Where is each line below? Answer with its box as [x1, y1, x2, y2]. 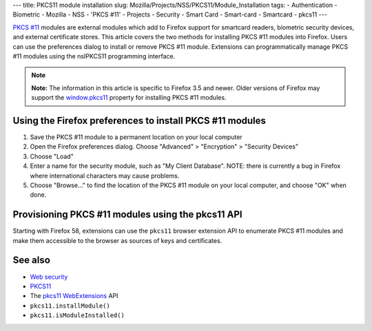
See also [12, 255, 51, 266]
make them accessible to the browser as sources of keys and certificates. [12, 236, 223, 244]
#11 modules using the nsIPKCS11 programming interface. [12, 52, 176, 60]
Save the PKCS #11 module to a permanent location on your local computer [30, 133, 242, 141]
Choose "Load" [30, 152, 74, 160]
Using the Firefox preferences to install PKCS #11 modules [12, 114, 267, 127]
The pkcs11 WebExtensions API [30, 292, 118, 300]
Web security [30, 273, 68, 281]
